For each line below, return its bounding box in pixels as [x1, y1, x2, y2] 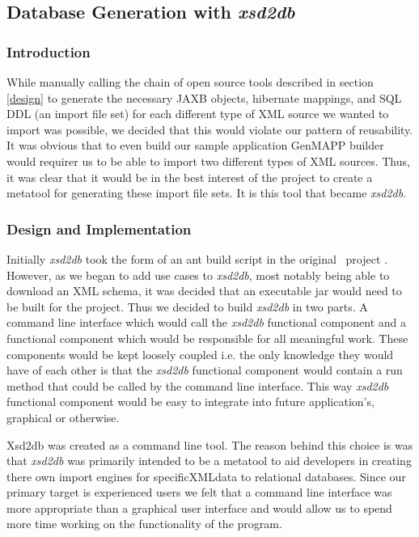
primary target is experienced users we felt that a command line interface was [6, 484, 392, 501]
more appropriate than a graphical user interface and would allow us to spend [6, 499, 392, 516]
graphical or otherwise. [6, 408, 120, 425]
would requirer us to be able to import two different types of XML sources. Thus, [6, 152, 410, 169]
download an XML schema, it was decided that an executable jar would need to [6, 282, 402, 299]
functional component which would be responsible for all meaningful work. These [6, 329, 408, 346]
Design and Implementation [6, 218, 192, 239]
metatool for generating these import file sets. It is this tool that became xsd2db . [6, 184, 407, 201]
